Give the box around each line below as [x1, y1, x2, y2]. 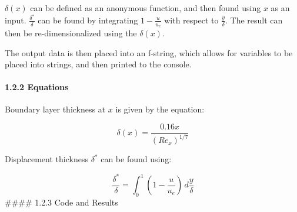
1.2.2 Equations [5, 81, 69, 93]
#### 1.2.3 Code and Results [5, 196, 118, 208]
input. [5, 13, 26, 26]
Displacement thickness [5, 153, 88, 165]
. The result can [225, 13, 283, 26]
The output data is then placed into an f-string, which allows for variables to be [5, 46, 293, 59]
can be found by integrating [38, 13, 138, 26]
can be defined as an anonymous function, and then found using [30, 2, 261, 13]
